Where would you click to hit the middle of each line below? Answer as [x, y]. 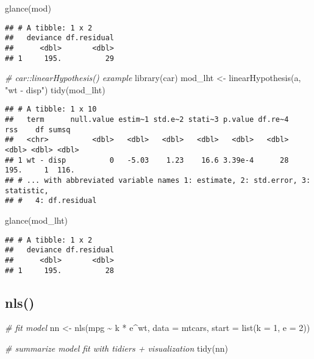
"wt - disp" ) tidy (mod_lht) [55, 89]
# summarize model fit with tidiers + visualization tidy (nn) [116, 348]
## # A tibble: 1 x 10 [51, 109]
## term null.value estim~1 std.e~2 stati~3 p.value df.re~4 [147, 120]
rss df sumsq [38, 130]
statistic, [27, 190]
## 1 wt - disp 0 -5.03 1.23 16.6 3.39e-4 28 [147, 160]
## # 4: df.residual [51, 201]
